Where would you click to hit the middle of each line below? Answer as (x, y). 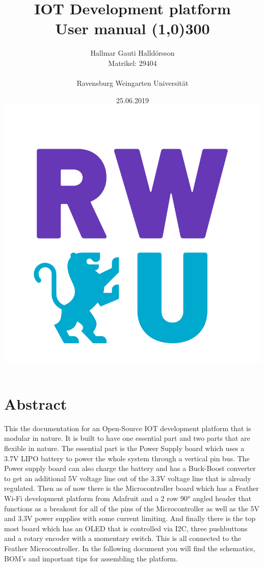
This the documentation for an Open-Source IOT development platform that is (128, 428)
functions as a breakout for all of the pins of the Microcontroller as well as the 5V (132, 508)
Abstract (36, 403)
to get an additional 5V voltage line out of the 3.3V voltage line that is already (128, 478)
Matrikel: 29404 (132, 63)
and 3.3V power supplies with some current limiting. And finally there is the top (130, 518)
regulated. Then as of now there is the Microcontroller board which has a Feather (131, 488)
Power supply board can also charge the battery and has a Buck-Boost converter (130, 468)
